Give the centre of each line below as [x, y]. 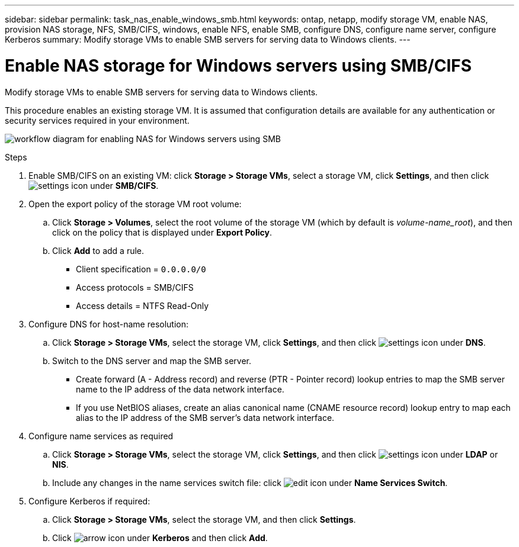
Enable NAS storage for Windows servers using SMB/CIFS [238, 65]
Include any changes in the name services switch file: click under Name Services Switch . [250, 482]
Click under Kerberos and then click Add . [160, 538]
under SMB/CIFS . [124, 185]
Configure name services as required [101, 436]
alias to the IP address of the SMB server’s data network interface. [205, 417]
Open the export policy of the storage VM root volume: [135, 204]
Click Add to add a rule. [98, 250]
